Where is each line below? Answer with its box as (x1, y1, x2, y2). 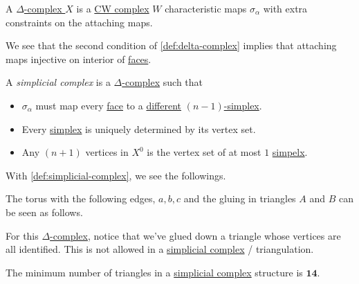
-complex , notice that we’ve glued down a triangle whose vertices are (50, 228, 341, 242)
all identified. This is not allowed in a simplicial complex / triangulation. (6, 242, 314, 256)
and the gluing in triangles (183, 191, 296, 206)
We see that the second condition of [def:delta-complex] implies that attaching (6, 38, 337, 53)
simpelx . (272, 145, 308, 159)
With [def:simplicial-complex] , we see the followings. (6, 168, 226, 182)
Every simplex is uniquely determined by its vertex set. (21, 121, 256, 136)
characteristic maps (165, 1, 247, 15)
